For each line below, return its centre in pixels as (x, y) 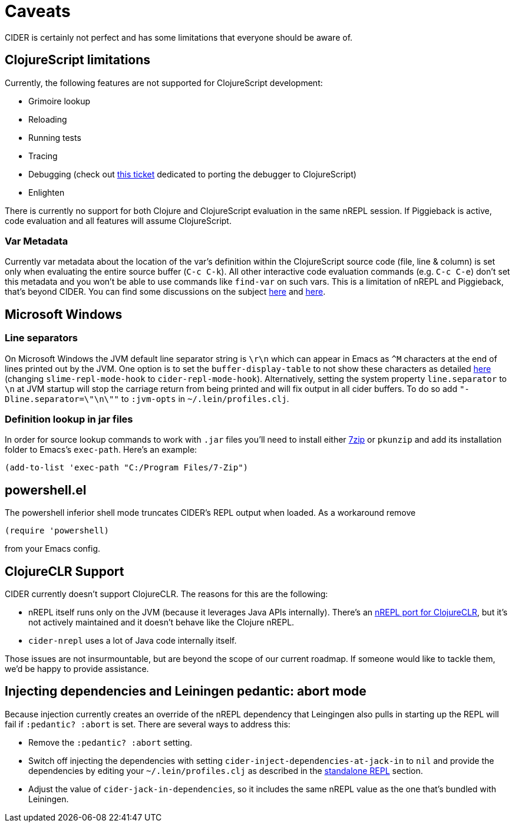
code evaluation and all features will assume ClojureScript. (118, 220)
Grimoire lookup (60, 101)
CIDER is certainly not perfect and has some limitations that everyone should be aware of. (179, 37)
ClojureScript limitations (78, 60)
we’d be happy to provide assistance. (77, 669)
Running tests (55, 137)
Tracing (43, 156)
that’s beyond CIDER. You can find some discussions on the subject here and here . (165, 292)
